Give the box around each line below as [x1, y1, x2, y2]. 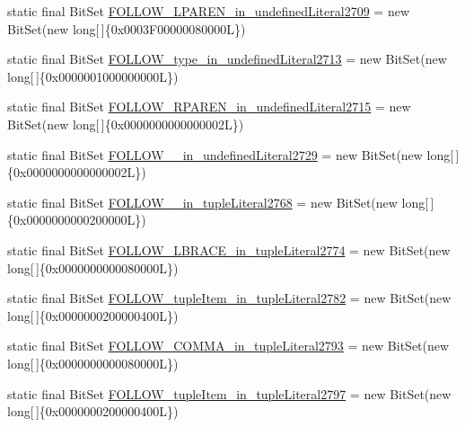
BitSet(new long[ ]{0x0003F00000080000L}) [7, 19, 246, 38]
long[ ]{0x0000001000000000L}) [7, 67, 179, 85]
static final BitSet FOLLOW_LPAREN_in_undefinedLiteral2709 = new [7, 2, 409, 20]
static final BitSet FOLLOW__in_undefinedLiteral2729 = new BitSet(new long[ [7, 145, 454, 164]
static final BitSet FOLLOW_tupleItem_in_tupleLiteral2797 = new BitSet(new [7, 384, 452, 403]
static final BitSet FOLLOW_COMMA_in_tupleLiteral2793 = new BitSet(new [7, 336, 450, 355]
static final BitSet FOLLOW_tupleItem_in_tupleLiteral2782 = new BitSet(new [7, 289, 452, 307]
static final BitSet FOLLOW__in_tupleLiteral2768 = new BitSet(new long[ [7, 192, 429, 211]
